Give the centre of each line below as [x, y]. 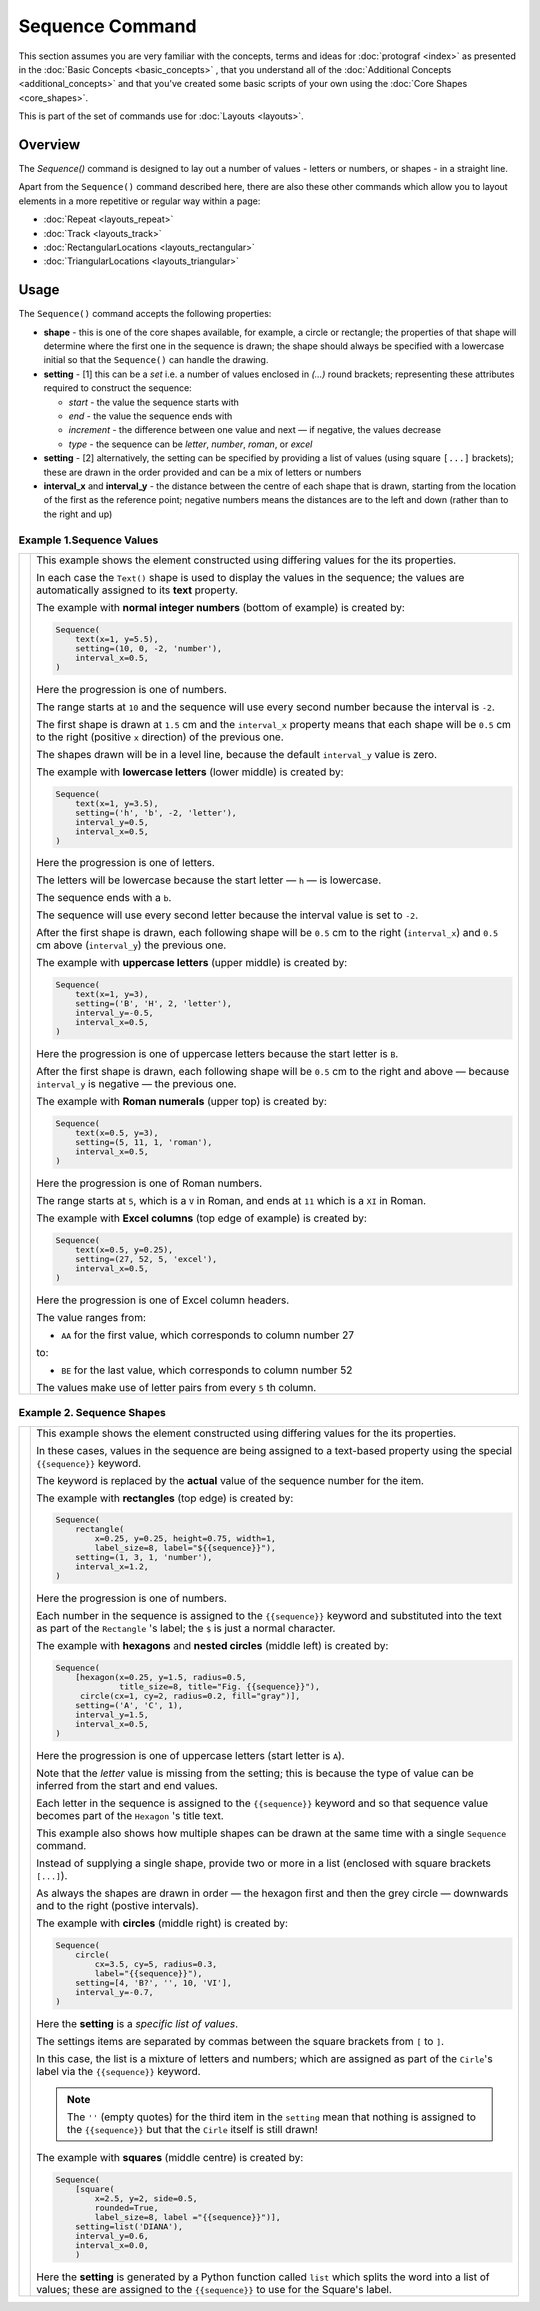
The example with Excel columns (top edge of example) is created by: [201, 1218]
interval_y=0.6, [112, 2235]
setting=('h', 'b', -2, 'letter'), [156, 812]
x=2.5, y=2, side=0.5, [146, 2198]
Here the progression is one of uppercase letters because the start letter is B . [217, 1054]
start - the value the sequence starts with [153, 402]
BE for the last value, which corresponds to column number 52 [207, 1370]
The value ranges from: [91, 1317]
